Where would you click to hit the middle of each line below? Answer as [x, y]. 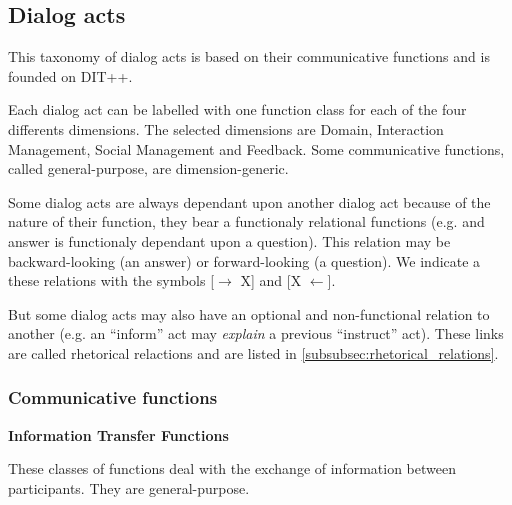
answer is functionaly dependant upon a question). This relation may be [229, 240]
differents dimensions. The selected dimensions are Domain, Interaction [226, 128]
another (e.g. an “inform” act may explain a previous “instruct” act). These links [256, 333]
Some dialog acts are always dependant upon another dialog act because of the [249, 201]
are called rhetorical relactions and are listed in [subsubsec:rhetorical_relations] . [253, 352]
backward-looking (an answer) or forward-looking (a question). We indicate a [244, 260]
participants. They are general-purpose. [129, 487]
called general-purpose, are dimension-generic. [148, 168]
